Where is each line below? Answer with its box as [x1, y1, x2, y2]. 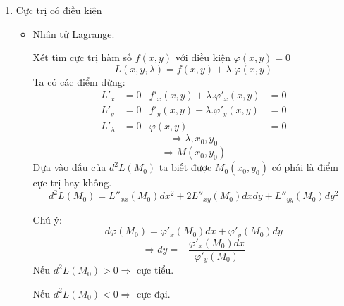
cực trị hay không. [32, 175, 112, 190]
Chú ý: [32, 212, 62, 227]
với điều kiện [175, 50, 231, 65]
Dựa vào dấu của [32, 160, 106, 174]
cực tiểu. [137, 262, 174, 277]
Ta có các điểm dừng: [32, 74, 125, 89]
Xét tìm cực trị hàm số [32, 50, 133, 65]
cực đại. [137, 286, 171, 300]
